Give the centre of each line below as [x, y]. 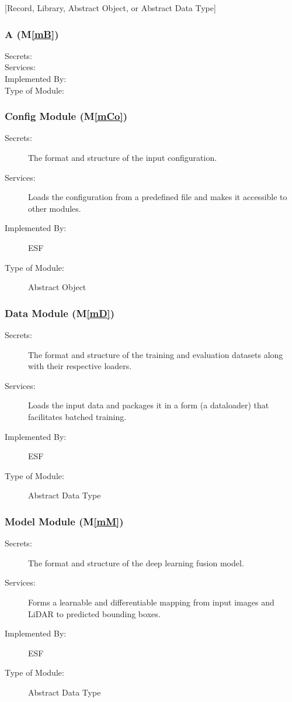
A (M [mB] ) [32, 34]
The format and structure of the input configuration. [123, 157]
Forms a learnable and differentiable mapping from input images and [151, 602]
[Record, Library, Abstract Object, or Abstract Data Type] [110, 8]
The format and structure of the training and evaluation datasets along [156, 354]
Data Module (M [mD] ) [60, 313]
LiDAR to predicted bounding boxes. [94, 613]
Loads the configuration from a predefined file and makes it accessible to [158, 197]
